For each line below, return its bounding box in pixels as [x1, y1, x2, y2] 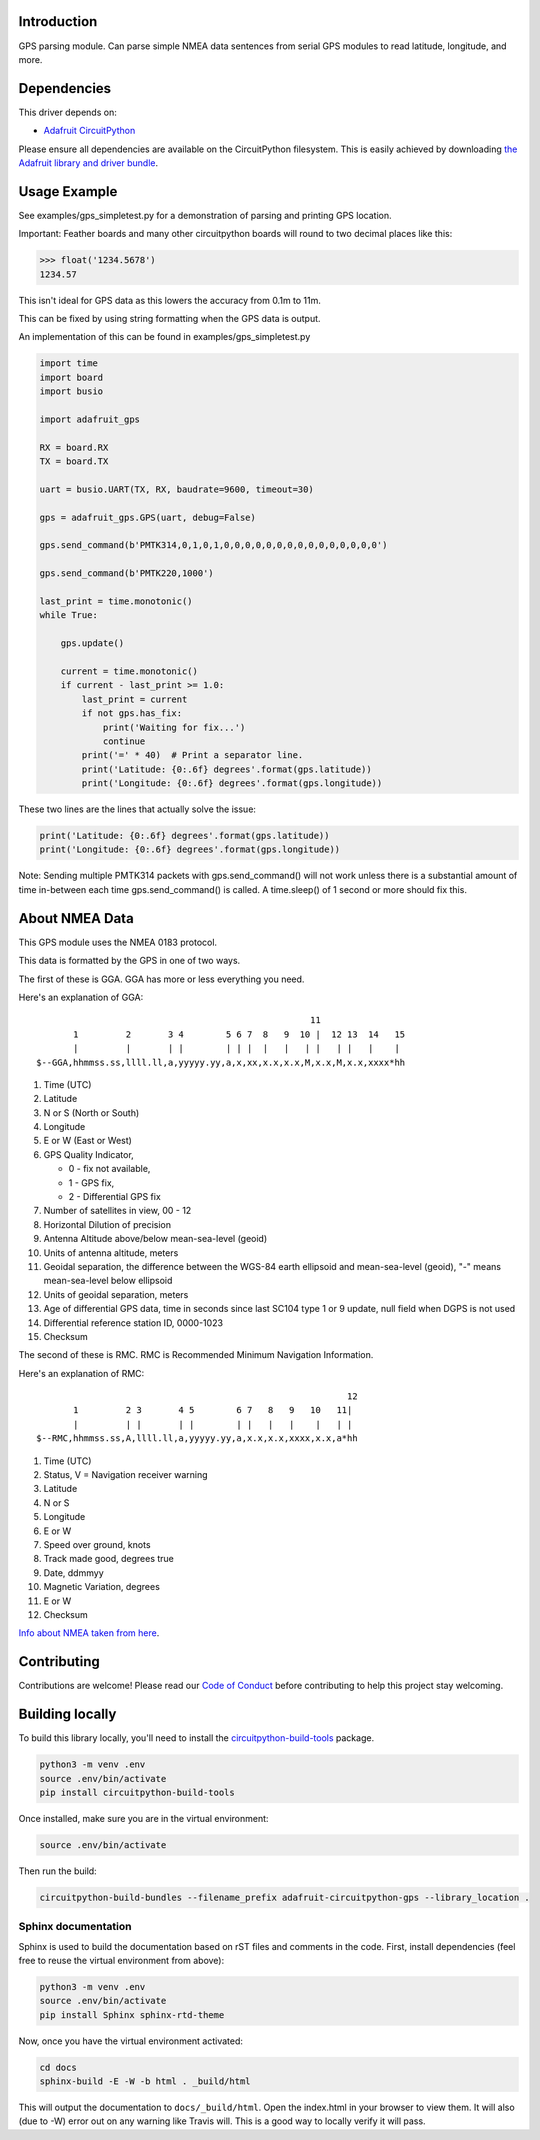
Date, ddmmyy [43, 1566, 104, 1579]
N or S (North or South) [43, 1106, 140, 1119]
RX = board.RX [39, 441, 109, 453]
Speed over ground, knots [43, 1539, 151, 1550]
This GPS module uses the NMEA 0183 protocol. [18, 936, 218, 948]
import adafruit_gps [39, 413, 140, 425]
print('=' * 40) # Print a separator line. [81, 750, 304, 761]
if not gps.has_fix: [81, 708, 183, 719]
